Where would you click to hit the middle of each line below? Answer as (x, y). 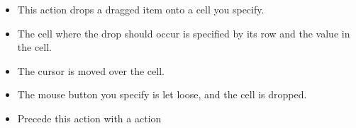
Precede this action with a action (89, 118)
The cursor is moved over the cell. (91, 70)
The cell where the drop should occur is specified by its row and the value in (184, 33)
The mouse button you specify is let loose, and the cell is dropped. (162, 94)
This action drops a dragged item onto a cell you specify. (141, 9)
